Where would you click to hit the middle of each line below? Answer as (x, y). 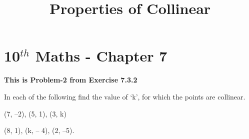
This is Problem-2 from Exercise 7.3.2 (71, 80)
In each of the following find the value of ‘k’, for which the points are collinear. (125, 96)
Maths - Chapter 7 (101, 56)
